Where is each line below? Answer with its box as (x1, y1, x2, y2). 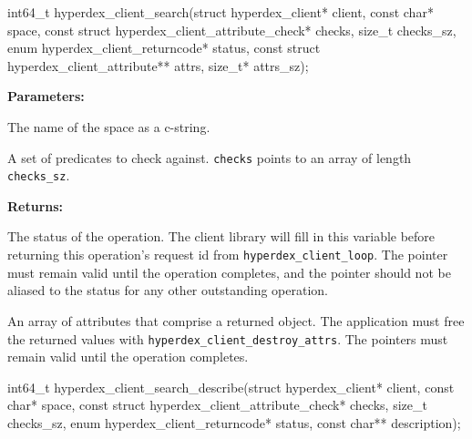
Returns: (7, 196, 64, 215)
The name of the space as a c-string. (7, 117, 210, 136)
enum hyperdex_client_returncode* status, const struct (7, 38, 321, 57)
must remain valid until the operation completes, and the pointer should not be (7, 262, 451, 281)
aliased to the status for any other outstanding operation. (7, 281, 329, 300)
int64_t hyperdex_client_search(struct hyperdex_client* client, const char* (7, 3, 434, 21)
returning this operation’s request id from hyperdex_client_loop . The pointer (7, 245, 448, 264)
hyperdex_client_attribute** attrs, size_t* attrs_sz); (7, 56, 309, 75)
